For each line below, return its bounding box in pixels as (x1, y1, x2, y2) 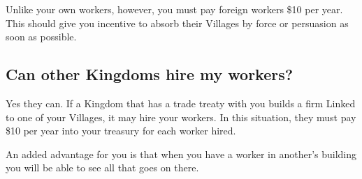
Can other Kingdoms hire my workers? (6, 63, 294, 85)
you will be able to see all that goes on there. (6, 160, 199, 175)
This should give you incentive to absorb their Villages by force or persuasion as (6, 15, 349, 30)
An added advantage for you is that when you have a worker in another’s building (6, 146, 357, 161)
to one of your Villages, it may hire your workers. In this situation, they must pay (6, 109, 356, 124)
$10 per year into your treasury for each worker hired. (6, 123, 236, 138)
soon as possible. (6, 29, 77, 44)
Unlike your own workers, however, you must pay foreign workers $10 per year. (6, 2, 343, 16)
